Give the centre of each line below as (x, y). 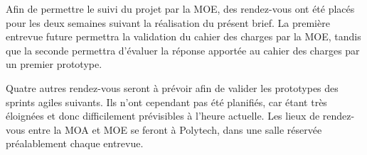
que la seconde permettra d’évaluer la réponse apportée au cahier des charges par (183, 50)
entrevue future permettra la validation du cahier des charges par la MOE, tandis (183, 36)
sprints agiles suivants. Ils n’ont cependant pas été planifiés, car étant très (166, 102)
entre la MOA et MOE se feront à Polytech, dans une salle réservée (175, 129)
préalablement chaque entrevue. (75, 143)
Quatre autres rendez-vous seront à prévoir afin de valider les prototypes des (172, 87)
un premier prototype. (54, 64)
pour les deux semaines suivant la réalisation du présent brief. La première (168, 22)
